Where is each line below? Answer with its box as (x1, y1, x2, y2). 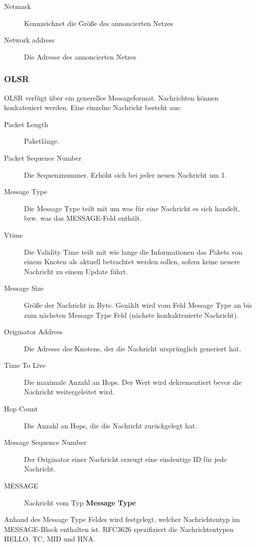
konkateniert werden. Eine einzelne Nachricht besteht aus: (4, 102, 182, 113)
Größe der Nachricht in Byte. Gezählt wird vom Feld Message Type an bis (24, 299, 252, 310)
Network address (4, 35, 55, 45)
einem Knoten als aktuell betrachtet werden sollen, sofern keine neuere (24, 256, 240, 267)
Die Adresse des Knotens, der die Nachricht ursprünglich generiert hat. (24, 343, 241, 353)
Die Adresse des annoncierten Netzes (24, 51, 136, 62)
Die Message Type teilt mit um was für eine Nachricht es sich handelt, (24, 203, 240, 213)
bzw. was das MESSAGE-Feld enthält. (24, 213, 142, 223)
